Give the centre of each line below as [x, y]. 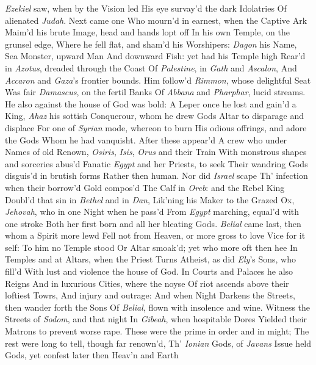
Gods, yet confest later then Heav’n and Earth [92, 355]
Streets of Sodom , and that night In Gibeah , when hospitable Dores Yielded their [156, 319]
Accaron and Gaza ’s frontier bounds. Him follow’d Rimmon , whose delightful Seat [158, 80]
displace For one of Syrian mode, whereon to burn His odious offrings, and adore [156, 127]
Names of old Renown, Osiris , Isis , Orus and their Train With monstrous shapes [156, 152]
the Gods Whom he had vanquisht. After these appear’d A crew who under [146, 139]
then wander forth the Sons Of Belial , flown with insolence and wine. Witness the [158, 307]
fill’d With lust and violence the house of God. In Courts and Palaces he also [149, 271]
